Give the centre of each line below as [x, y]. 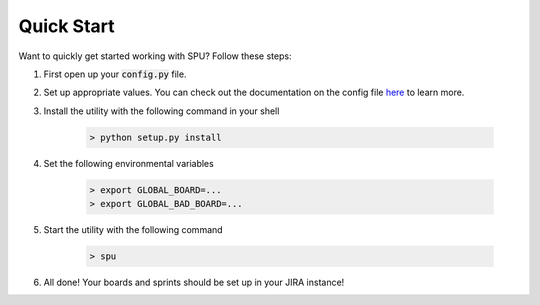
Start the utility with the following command [133, 230]
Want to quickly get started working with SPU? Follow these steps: [155, 56]
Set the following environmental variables [128, 163]
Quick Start [66, 26]
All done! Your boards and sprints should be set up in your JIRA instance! [194, 282]
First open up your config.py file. [115, 74]
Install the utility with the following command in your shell [161, 111]
